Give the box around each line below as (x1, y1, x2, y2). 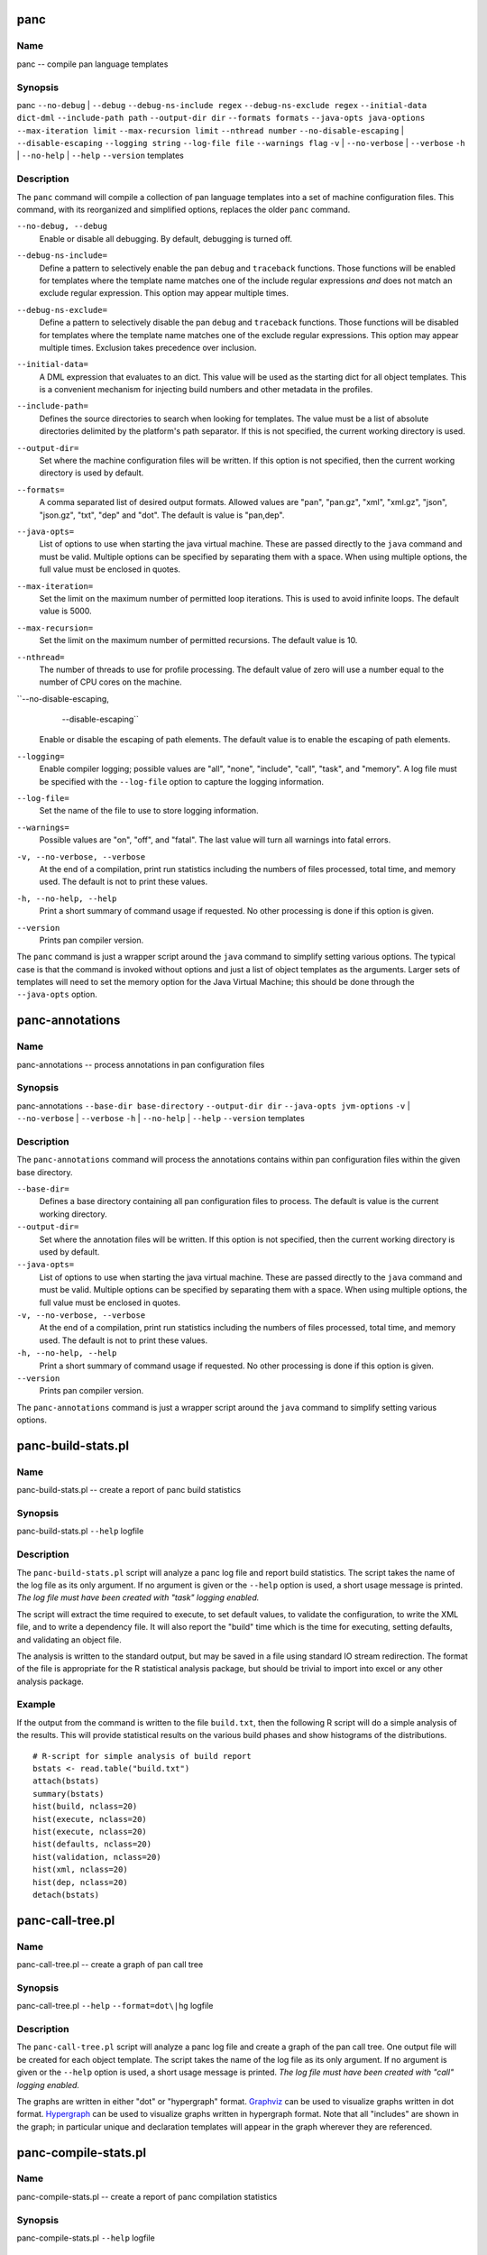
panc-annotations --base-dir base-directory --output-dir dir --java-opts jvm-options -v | (16, 1100, 410, 1111)
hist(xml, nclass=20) (32, 1864, 128, 1875)
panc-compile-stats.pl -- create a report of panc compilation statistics (16, 2191, 278, 2202)
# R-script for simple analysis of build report (32, 1751, 252, 1761)
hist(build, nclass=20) (32, 1801, 138, 1812)
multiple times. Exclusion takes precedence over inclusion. (39, 342, 257, 353)
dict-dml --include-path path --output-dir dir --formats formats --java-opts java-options (16, 113, 426, 124)
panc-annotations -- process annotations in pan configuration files (16, 1059, 265, 1070)
